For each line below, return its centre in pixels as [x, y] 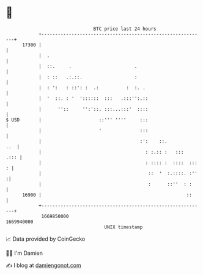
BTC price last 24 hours [125, 29]
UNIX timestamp [124, 227]
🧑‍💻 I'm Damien [24, 253]
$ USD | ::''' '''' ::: [77, 120]
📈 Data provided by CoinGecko [46, 239]
